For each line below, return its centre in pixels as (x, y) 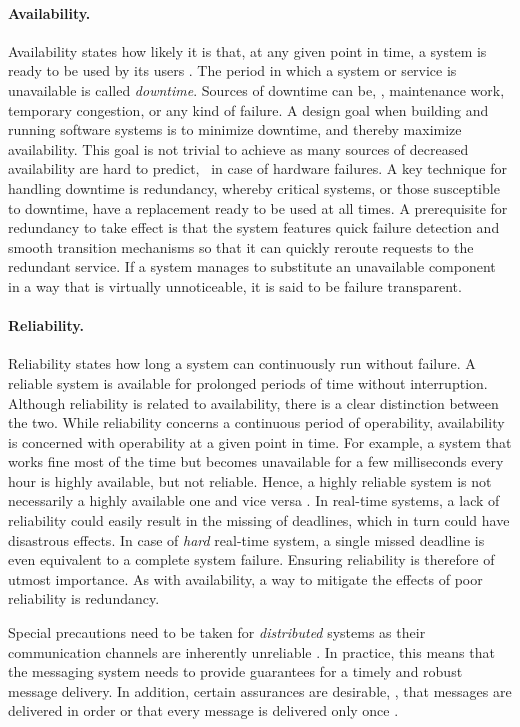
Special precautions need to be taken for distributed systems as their (217, 632)
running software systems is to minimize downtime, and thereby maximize (235, 129)
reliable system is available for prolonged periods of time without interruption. (248, 382)
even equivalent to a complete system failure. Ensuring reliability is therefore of (251, 559)
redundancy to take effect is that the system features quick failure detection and (254, 227)
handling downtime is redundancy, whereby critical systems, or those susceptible (254, 187)
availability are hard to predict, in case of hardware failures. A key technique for (257, 168)
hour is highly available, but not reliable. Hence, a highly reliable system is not (250, 480)
